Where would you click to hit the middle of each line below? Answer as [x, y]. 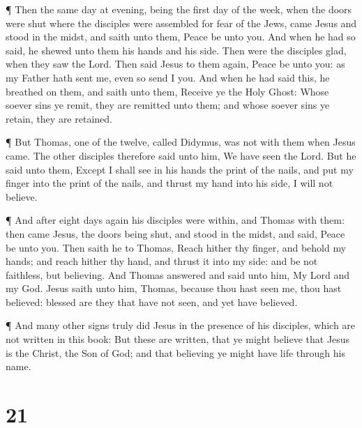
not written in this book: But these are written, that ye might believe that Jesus [178, 339]
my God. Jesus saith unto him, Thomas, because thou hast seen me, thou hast [174, 288]
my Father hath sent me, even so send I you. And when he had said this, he [168, 77]
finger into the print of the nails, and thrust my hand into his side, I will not [169, 183]
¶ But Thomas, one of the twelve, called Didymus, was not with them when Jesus [181, 142]
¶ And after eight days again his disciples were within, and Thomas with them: [175, 220]
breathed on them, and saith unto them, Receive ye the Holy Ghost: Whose [167, 91]
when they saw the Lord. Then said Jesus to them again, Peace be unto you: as [175, 64]
